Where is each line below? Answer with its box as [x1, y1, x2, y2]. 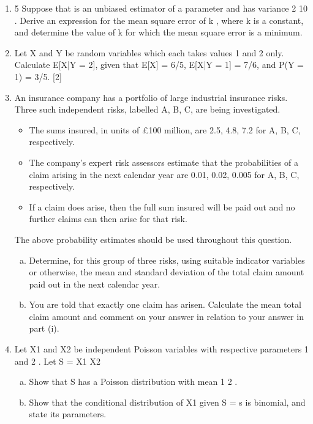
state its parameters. [29, 407, 107, 420]
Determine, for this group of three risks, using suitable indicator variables [29, 253, 305, 266]
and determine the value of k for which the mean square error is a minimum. [14, 26, 303, 39]
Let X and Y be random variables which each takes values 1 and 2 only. [14, 46, 284, 59]
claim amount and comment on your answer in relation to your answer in [29, 310, 304, 322]
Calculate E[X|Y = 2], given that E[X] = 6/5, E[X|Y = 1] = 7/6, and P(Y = [14, 58, 304, 71]
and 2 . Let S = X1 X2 [14, 354, 100, 367]
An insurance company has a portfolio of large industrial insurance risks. [14, 91, 288, 103]
